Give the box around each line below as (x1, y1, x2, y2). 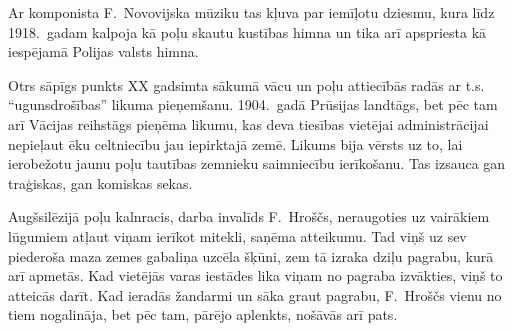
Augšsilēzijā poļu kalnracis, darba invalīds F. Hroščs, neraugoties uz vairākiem (8, 206, 490, 227)
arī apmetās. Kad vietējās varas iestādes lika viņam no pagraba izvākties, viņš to (8, 265, 503, 286)
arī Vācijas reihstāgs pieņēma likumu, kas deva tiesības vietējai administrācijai (8, 113, 489, 134)
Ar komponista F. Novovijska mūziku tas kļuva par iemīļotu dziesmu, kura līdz (8, 2, 495, 22)
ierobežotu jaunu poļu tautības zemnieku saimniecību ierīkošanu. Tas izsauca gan (8, 153, 506, 174)
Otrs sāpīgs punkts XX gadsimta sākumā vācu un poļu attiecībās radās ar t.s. (8, 74, 485, 95)
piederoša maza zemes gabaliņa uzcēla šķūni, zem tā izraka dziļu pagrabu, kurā (8, 245, 494, 266)
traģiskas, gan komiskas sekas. (8, 172, 193, 193)
